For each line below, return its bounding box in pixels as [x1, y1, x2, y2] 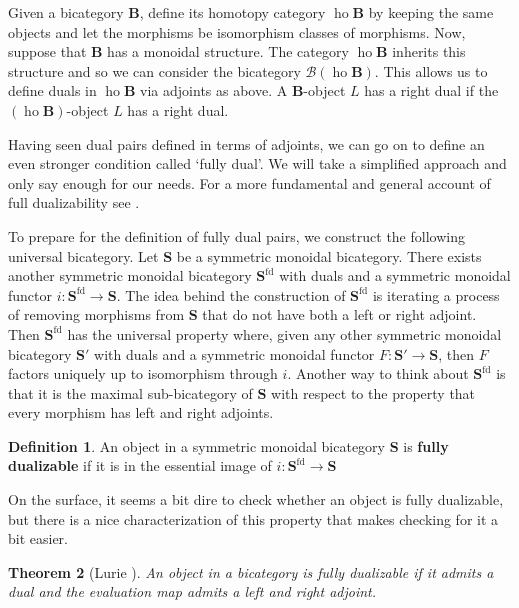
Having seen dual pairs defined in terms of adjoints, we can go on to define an [8, 133, 485, 154]
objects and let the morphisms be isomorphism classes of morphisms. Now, [8, 21, 466, 42]
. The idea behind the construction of [116, 284, 346, 305]
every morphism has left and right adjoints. [8, 402, 274, 423]
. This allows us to [374, 60, 488, 81]
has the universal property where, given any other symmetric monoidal [67, 323, 502, 344]
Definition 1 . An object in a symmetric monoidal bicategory [8, 435, 385, 456]
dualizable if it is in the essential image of [8, 455, 272, 476]
